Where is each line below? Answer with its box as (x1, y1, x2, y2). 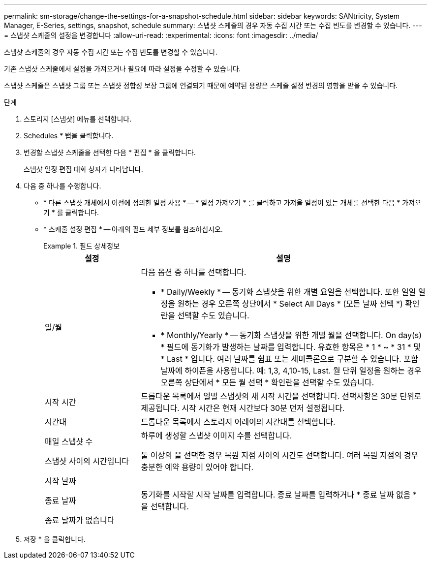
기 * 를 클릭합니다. (43, 208, 99, 217)
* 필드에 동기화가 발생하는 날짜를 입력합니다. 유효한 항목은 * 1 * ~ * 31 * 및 (160, 342, 421, 352)
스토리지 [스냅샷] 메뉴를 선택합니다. (24, 115, 132, 123)
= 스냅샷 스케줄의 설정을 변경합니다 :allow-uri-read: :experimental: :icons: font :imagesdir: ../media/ (4, 31, 318, 39)
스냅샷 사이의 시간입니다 (45, 456, 129, 466)
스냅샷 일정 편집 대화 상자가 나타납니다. (24, 165, 143, 173)
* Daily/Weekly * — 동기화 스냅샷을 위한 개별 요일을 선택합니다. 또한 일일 (160, 287, 416, 297)
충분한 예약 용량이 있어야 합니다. (141, 462, 254, 472)
